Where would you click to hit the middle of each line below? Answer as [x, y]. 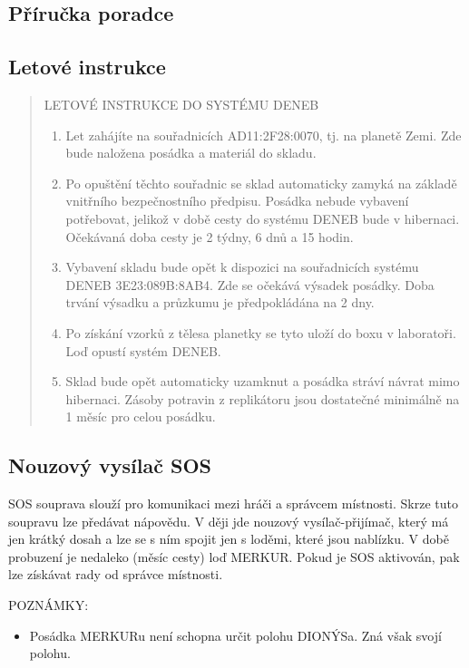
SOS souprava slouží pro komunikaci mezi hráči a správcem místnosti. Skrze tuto [234, 503]
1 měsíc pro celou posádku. [141, 416]
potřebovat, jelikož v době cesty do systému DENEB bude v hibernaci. [263, 218]
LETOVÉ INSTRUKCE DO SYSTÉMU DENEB [181, 104]
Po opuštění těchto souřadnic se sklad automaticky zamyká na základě [261, 183]
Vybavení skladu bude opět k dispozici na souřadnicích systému [242, 267]
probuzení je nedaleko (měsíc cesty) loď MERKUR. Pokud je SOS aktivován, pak [234, 556]
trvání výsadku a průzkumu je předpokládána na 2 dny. [220, 302]
